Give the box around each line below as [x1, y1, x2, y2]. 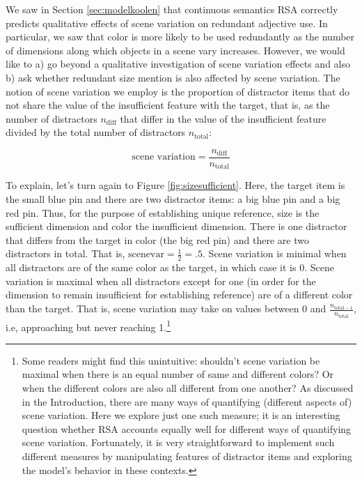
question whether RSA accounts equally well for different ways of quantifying [22, 421, 352, 436]
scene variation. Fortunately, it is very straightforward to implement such [22, 435, 335, 450]
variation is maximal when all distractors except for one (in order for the [6, 273, 316, 288]
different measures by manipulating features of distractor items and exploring [22, 448, 352, 463]
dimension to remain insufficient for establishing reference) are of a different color [6, 287, 353, 302]
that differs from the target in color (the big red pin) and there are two [6, 232, 309, 247]
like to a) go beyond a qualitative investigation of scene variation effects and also [6, 56, 350, 71]
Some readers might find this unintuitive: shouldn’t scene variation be [22, 353, 320, 367]
